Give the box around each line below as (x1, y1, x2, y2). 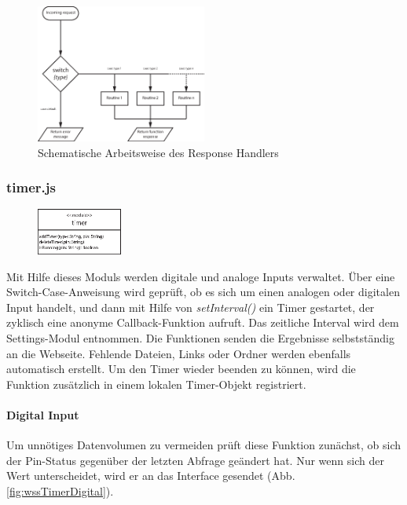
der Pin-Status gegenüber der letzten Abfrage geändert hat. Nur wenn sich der (6, 452, 384, 468)
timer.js (6, 177, 56, 197)
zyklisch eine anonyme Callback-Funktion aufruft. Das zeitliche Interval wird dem (6, 314, 399, 331)
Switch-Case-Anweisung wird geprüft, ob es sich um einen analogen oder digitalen (6, 284, 400, 300)
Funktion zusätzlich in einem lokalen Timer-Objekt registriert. (6, 375, 306, 392)
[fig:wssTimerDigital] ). (6, 482, 114, 499)
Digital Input (6, 406, 79, 423)
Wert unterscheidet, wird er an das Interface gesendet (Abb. (6, 467, 295, 484)
